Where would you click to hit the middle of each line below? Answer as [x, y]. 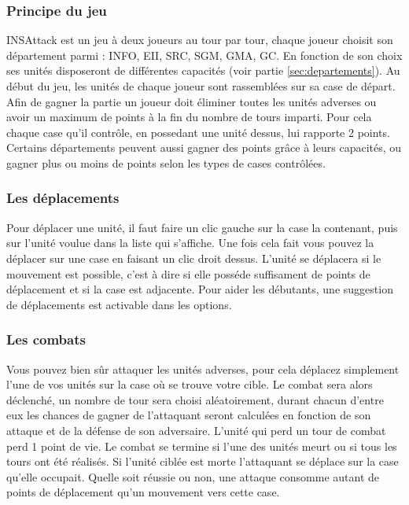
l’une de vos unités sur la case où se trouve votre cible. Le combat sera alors [190, 384]
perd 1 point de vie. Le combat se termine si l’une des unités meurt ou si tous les [202, 446]
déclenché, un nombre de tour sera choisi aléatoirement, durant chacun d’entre [195, 399]
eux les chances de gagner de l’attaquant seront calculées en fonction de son [189, 415]
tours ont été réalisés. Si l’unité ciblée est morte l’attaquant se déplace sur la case [203, 461]
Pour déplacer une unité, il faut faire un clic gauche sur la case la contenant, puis [202, 227]
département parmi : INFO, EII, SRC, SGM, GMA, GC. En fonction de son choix [204, 55]
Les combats [46, 339]
